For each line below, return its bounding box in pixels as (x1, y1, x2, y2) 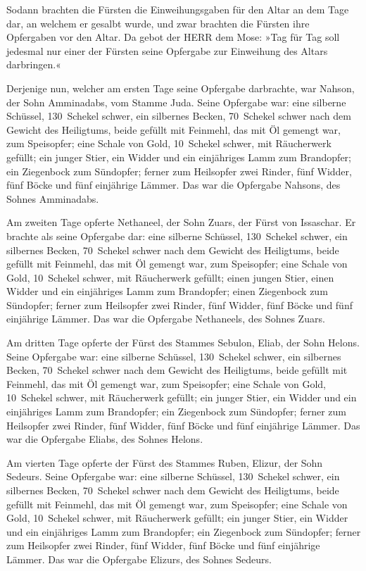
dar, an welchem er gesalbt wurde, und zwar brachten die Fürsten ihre (6, 15, 310, 30)
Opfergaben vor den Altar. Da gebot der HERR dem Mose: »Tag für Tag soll (6, 30, 340, 44)
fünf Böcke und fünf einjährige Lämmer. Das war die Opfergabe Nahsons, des (6, 177, 341, 192)
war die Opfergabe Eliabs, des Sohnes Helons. (6, 432, 203, 446)
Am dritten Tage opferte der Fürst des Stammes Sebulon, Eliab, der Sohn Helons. (6, 335, 360, 350)
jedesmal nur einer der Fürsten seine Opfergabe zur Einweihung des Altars (6, 43, 328, 58)
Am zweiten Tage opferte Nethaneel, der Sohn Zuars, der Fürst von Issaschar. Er (6, 215, 356, 230)
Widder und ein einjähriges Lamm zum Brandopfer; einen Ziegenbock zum (6, 284, 328, 299)
